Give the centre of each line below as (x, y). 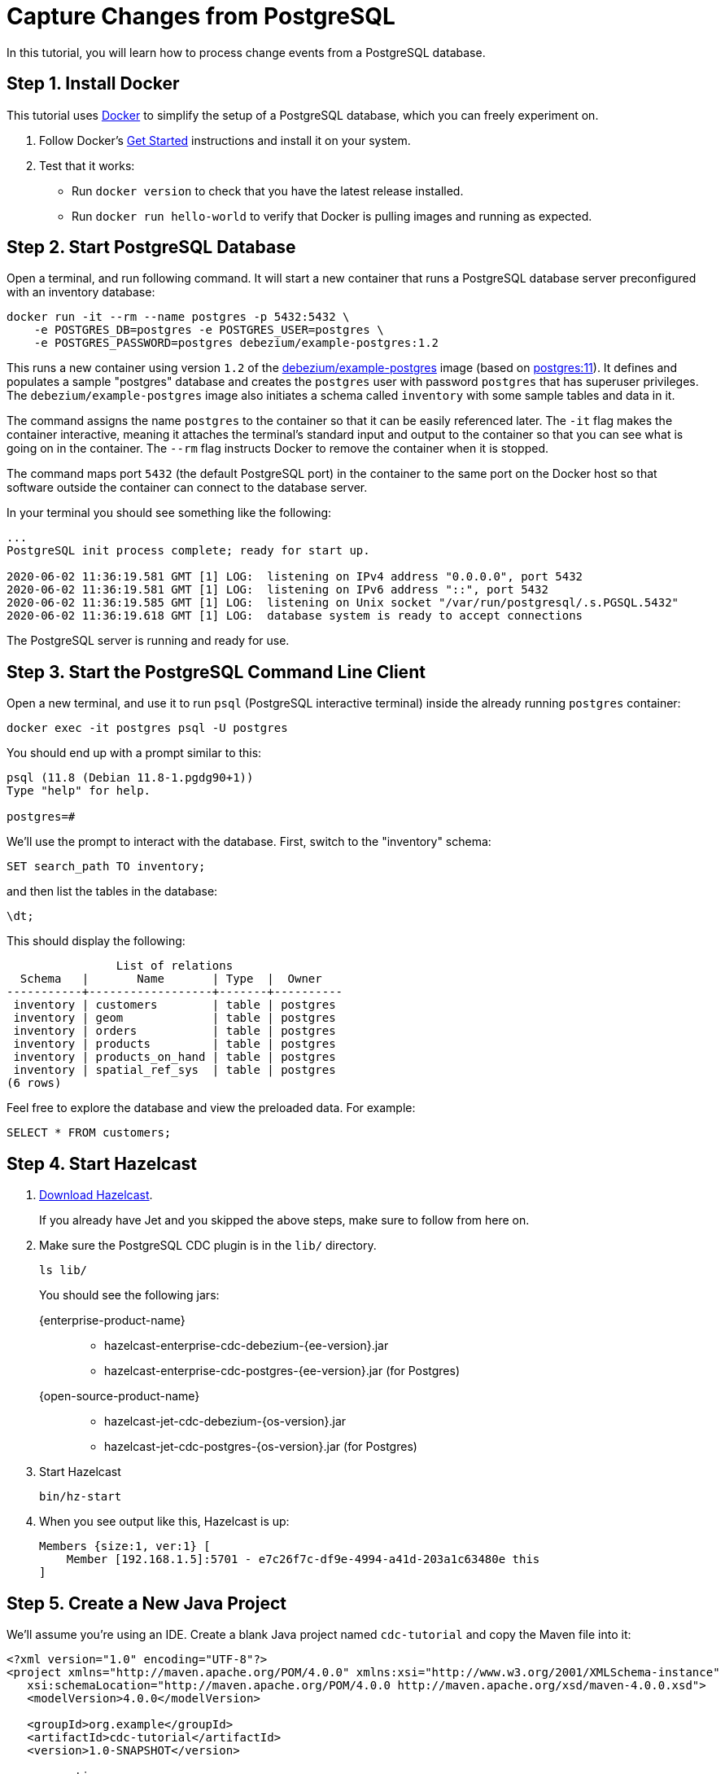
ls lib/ (63, 1270)
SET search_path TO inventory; (106, 867)
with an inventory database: (81, 292)
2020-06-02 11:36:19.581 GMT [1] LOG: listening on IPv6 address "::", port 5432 (277, 590)
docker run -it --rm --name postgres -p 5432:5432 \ (178, 317)
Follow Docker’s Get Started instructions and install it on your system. (225, 140)
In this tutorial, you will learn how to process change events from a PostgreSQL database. (246, 52)
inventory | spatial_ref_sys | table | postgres (175, 1070)
